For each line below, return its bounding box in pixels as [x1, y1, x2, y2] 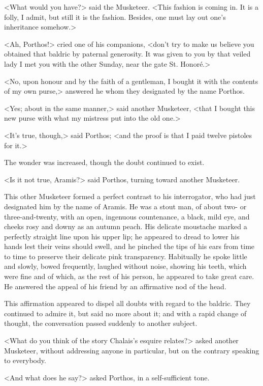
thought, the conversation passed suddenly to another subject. [4, 318, 198, 328]
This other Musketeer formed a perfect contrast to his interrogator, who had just [4, 191, 256, 202]
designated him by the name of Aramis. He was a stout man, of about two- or [4, 201, 247, 211]
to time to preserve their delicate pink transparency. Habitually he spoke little [4, 251, 247, 261]
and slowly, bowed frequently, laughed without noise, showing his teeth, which [4, 261, 247, 271]
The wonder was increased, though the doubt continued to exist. [4, 157, 205, 168]
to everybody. [4, 355, 46, 366]
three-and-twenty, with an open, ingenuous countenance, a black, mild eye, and [4, 211, 250, 222]
